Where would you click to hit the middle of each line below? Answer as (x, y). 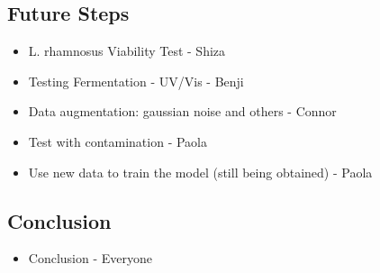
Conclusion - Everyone (90, 258)
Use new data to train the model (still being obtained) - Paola (200, 172)
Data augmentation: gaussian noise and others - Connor (182, 111)
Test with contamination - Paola (118, 141)
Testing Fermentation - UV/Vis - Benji (136, 81)
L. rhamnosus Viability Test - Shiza (127, 51)
